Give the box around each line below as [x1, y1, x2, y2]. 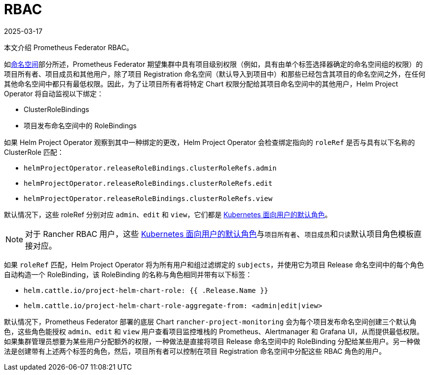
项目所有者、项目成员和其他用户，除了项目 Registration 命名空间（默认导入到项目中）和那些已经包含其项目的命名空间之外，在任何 [4, 69, 426, 78]
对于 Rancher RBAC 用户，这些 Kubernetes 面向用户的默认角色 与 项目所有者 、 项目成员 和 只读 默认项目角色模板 [25, 229, 414, 239]
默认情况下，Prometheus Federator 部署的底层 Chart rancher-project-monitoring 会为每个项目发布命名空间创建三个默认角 [4, 317, 417, 326]
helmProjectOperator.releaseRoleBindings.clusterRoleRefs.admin [24, 164, 277, 172]
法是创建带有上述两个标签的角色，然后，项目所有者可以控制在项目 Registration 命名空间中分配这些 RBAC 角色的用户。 [4, 346, 386, 355]
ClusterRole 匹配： [4, 147, 64, 156]
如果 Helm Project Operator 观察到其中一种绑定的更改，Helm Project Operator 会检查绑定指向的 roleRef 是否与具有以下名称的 [4, 138, 415, 146]
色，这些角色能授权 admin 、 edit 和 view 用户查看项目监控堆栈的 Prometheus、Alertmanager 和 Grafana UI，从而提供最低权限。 [4, 327, 424, 336]
